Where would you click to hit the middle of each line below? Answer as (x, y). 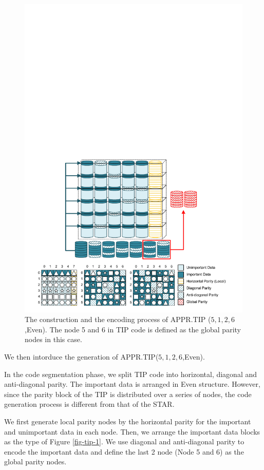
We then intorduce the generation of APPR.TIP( (81, 357)
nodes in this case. (53, 339)
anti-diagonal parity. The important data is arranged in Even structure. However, (132, 384)
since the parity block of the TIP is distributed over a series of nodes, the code (128, 394)
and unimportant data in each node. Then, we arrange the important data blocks (132, 431)
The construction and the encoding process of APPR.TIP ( (118, 319)
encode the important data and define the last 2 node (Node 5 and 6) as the (124, 451)
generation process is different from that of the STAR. (89, 404)
